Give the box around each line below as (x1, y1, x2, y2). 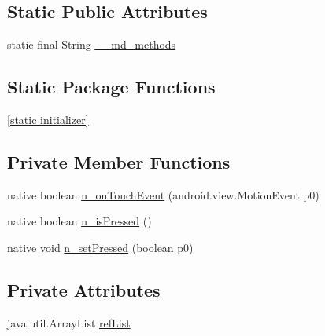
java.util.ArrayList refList (7, 314, 131, 331)
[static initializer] (7, 111, 89, 127)
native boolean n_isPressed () (7, 213, 152, 229)
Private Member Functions (7, 149, 231, 173)
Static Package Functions (7, 75, 216, 99)
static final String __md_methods (7, 36, 176, 53)
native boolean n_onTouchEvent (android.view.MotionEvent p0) (7, 186, 319, 203)
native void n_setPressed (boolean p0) (7, 239, 194, 255)
